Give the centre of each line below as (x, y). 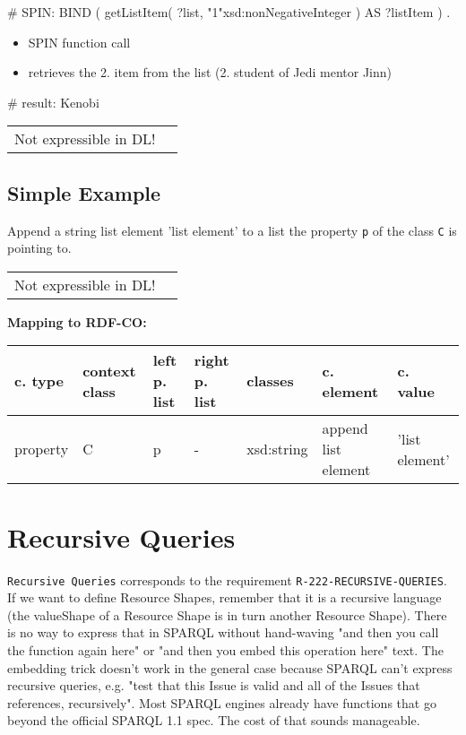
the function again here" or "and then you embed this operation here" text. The (225, 649)
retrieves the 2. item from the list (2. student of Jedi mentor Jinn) (210, 72)
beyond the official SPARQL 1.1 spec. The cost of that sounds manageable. (214, 720)
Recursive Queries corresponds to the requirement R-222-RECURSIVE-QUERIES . (227, 579)
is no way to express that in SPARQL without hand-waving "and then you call (223, 632)
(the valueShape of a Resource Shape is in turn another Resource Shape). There (227, 614)
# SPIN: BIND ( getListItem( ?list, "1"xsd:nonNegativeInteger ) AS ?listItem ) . (229, 12)
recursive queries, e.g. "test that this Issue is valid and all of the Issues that (214, 685)
